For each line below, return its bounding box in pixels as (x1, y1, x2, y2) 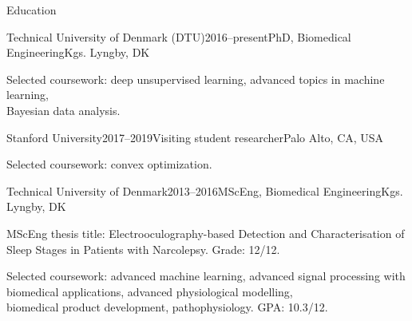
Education (6, 2, 57, 18)
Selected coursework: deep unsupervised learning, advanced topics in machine (6, 70, 385, 87)
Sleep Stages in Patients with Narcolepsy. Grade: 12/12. (6, 240, 280, 257)
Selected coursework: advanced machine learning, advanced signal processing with (6, 267, 406, 284)
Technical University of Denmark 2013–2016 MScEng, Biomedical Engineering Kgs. (6, 182, 403, 199)
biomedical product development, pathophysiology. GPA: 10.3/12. (6, 299, 328, 315)
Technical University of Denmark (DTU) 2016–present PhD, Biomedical (6, 28, 351, 45)
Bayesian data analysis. (6, 101, 121, 118)
